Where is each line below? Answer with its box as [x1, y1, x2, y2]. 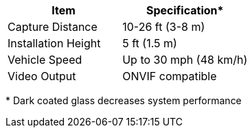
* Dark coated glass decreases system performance [5, 95, 242, 106]
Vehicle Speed [8, 53, 82, 66]
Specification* [146, 3, 224, 17]
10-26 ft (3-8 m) [122, 20, 205, 34]
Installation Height [8, 36, 101, 50]
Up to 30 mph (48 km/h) [122, 53, 248, 66]
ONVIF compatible [122, 69, 217, 83]
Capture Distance [8, 20, 98, 34]
